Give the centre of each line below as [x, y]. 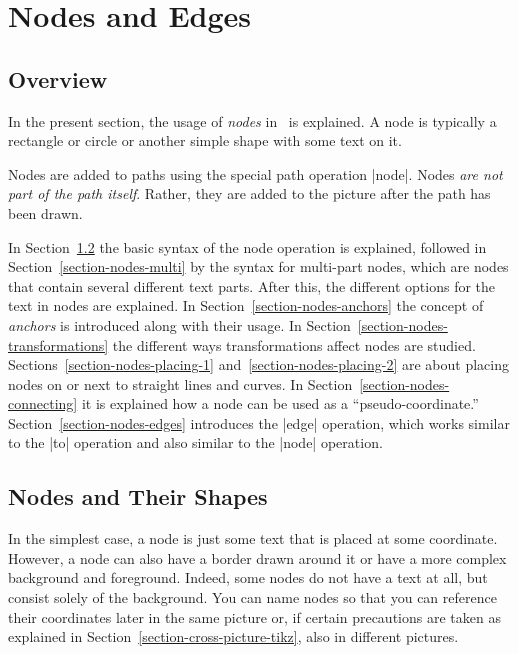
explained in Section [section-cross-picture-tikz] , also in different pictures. [233, 636]
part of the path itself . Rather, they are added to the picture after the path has [249, 193]
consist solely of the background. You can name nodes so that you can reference [252, 597]
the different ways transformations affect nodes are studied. [294, 344]
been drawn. [45, 212]
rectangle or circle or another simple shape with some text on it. [205, 140]
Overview [58, 78]
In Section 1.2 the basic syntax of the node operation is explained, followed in [247, 246]
